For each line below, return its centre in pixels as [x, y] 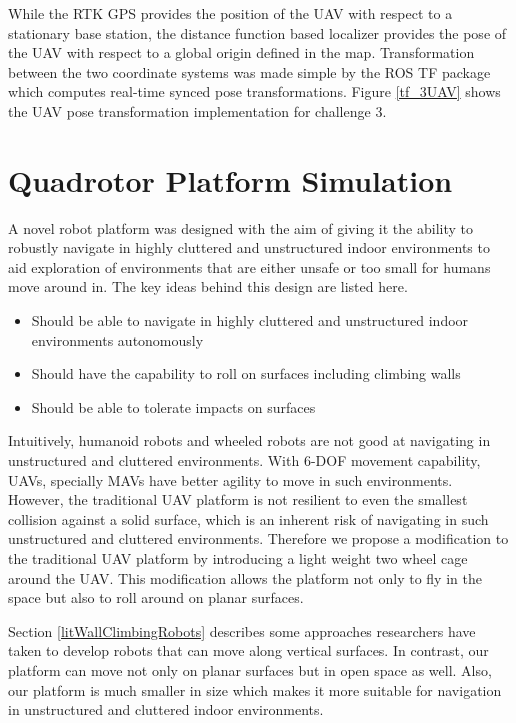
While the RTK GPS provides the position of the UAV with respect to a [230, 13]
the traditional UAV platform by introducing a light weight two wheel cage [238, 558]
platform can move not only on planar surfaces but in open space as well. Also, [250, 669]
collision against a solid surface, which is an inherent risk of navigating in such [248, 518]
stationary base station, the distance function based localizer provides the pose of [257, 32]
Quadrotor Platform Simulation [230, 179]
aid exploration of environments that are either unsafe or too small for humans [249, 266]
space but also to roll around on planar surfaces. [156, 597]
